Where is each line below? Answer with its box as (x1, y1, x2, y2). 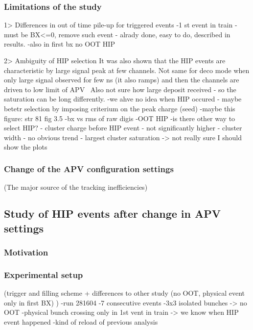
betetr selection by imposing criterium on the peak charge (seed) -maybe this (4, 103, 235, 113)
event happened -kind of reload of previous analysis (4, 316, 158, 327)
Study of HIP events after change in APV (4, 206, 221, 221)
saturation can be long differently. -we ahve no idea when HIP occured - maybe (4, 94, 242, 104)
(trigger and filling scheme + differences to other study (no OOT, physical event (4, 287, 245, 298)
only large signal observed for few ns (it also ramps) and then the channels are (4, 75, 239, 85)
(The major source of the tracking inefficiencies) (4, 182, 148, 192)
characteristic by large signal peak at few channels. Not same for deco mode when (4, 65, 250, 75)
